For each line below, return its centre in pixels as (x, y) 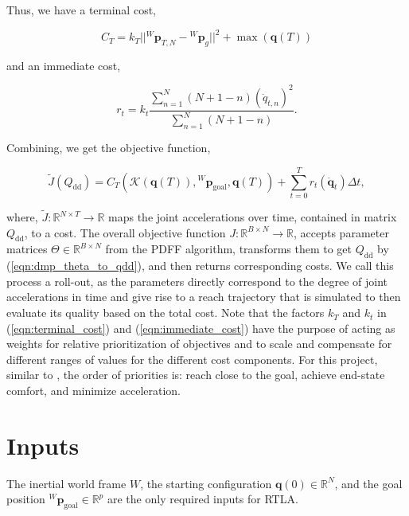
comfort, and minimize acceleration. (94, 391)
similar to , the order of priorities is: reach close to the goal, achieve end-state (196, 375)
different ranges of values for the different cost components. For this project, (192, 359)
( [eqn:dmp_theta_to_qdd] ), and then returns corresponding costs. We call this (200, 266)
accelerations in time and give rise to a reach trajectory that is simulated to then (204, 297)
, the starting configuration (206, 483)
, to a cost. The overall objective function (125, 232)
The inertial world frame (66, 483)
